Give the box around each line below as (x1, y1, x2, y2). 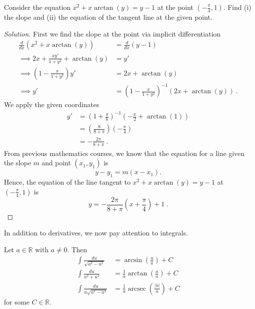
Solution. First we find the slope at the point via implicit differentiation (4, 28, 221, 39)
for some (4, 296, 30, 307)
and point (41, 157, 71, 168)
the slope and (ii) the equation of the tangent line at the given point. (4, 12, 213, 22)
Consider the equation (4, 2, 71, 12)
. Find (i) (223, 2, 252, 12)
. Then (67, 244, 87, 255)
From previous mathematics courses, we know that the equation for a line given (4, 148, 245, 158)
